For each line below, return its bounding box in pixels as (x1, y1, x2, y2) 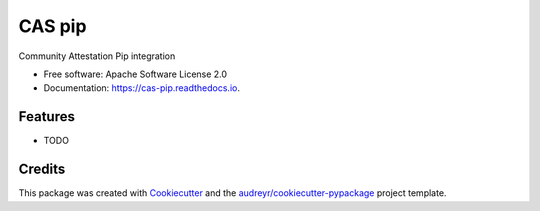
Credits (18, 161, 66, 178)
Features (18, 108, 75, 125)
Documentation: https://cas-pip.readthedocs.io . (43, 82, 240, 94)
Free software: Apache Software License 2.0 (43, 68, 228, 80)
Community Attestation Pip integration (18, 50, 176, 62)
